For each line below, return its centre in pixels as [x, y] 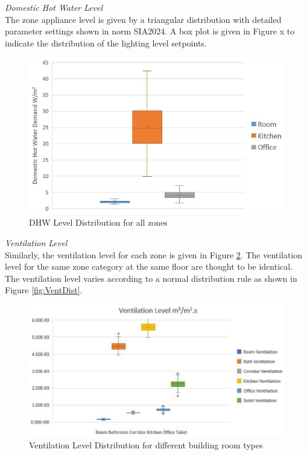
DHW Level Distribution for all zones [98, 222]
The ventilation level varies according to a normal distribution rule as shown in [151, 278]
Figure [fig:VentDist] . [44, 290]
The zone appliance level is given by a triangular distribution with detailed [143, 19]
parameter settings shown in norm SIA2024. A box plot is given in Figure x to [150, 31]
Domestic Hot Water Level [54, 7]
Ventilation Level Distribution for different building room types [146, 444]
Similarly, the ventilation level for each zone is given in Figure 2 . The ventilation [154, 254]
